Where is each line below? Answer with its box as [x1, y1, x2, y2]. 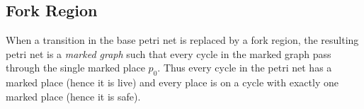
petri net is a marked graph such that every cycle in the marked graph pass [6, 46, 331, 61]
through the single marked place [6, 60, 145, 75]
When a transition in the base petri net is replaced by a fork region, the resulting [6, 33, 359, 47]
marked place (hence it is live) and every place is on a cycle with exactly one [6, 75, 339, 90]
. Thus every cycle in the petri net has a [157, 60, 332, 75]
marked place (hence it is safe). [6, 88, 141, 103]
